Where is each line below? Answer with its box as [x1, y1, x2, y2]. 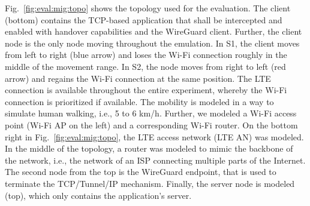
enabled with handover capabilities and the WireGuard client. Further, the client [5, 25, 302, 38]
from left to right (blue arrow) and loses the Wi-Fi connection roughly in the [5, 48, 287, 61]
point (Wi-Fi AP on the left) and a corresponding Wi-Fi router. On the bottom [5, 118, 298, 131]
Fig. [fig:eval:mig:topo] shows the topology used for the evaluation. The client [5, 2, 291, 14]
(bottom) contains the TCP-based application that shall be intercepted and [5, 13, 282, 26]
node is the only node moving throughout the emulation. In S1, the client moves [5, 36, 300, 49]
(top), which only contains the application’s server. [5, 189, 192, 201]
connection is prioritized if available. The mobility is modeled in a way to [5, 95, 274, 107]
